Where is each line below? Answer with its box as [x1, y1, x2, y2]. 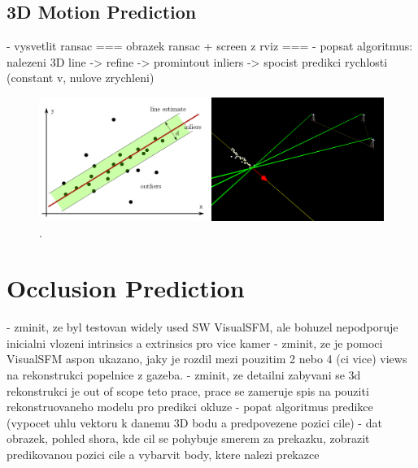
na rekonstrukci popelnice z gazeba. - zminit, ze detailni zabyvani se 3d [7, 366, 361, 383]
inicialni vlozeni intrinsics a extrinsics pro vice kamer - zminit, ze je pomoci [7, 334, 383, 351]
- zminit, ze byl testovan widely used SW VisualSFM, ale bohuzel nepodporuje [7, 318, 398, 336]
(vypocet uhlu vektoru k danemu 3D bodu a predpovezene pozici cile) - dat [7, 414, 382, 431]
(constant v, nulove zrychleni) [7, 69, 155, 86]
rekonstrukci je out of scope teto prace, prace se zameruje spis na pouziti [7, 382, 369, 399]
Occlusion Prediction [7, 271, 245, 305]
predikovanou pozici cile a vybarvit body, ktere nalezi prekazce [7, 446, 320, 462]
